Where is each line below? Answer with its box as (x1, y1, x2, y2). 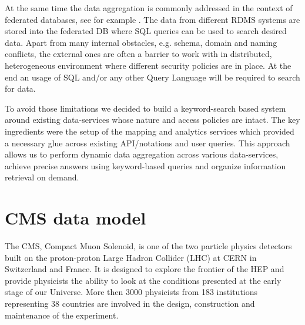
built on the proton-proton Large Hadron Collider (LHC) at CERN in (5, 251, 257, 263)
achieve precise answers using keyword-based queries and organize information (5, 159, 286, 172)
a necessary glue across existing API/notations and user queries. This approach (5, 136, 290, 149)
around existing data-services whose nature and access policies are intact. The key (5, 113, 300, 126)
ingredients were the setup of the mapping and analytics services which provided (5, 125, 294, 137)
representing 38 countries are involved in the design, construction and (5, 297, 255, 309)
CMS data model (5, 206, 146, 230)
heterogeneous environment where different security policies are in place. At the (5, 59, 291, 71)
